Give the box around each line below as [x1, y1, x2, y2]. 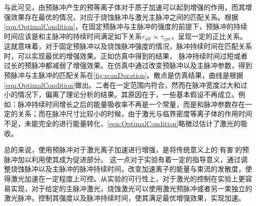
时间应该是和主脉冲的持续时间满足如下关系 [4, 31, 142, 41]
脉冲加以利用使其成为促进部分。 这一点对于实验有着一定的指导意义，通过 [4, 154, 241, 164]
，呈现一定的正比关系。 [171, 31, 247, 41]
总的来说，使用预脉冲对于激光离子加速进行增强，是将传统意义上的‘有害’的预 [4, 144, 249, 155]
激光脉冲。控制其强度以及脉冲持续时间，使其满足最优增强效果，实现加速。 [4, 193, 245, 203]
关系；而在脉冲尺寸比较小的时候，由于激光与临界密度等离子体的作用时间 [17, 108, 252, 119]
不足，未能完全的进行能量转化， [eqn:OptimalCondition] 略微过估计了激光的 [4, 118, 241, 128]
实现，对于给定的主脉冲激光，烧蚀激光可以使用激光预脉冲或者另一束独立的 [10, 183, 252, 193]
